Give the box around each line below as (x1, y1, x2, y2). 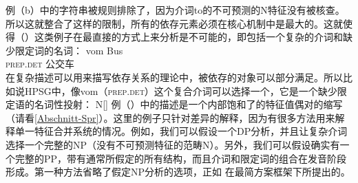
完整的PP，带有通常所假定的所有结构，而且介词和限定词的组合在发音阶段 (14, 151, 347, 165)
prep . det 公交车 (6, 56, 75, 71)
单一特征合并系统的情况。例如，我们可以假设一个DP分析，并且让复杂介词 (14, 124, 348, 138)
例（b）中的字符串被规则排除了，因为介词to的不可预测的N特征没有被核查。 (6, 3, 345, 17)
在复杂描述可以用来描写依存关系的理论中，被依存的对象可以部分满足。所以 (6, 69, 343, 84)
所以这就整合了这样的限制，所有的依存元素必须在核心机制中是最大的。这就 (6, 16, 343, 30)
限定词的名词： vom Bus (14, 43, 123, 57)
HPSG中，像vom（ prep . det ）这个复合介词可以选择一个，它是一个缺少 (24, 83, 337, 98)
